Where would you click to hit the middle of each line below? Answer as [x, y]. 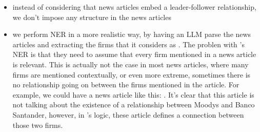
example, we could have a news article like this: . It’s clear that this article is [133, 94]
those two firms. [38, 125]
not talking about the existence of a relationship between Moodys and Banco [134, 105]
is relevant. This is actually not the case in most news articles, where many [131, 64]
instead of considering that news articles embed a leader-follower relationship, [134, 7]
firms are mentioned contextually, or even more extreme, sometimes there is [132, 74]
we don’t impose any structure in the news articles [92, 17]
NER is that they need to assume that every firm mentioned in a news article [134, 54]
